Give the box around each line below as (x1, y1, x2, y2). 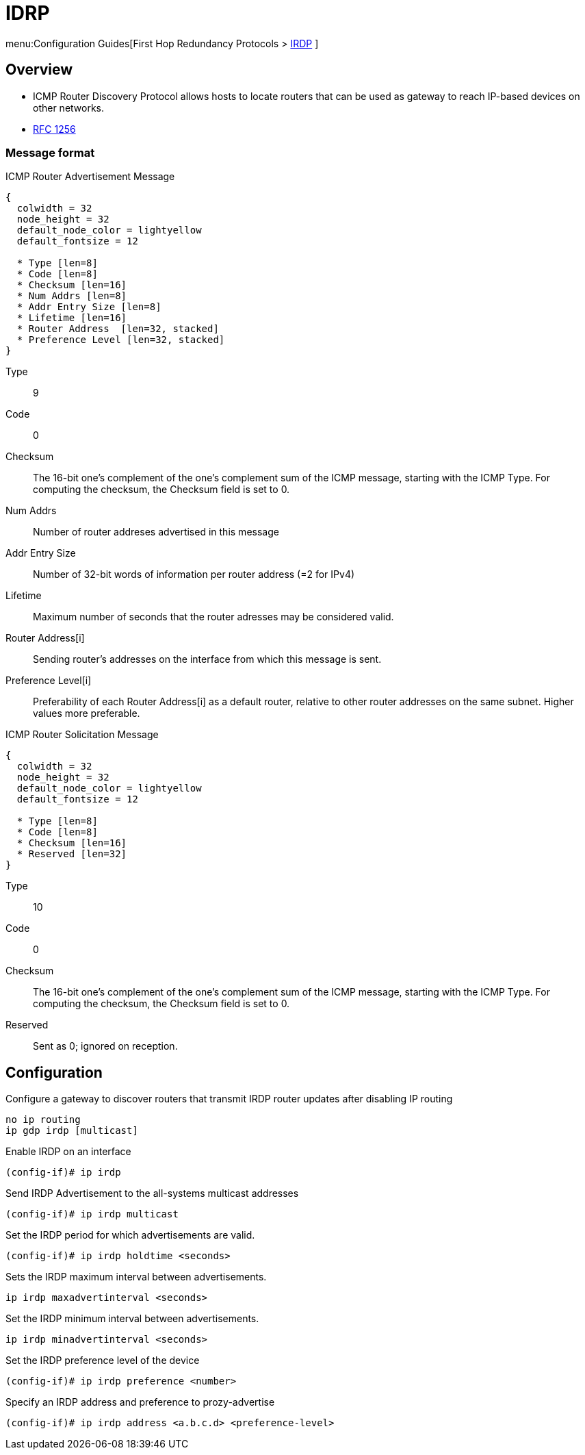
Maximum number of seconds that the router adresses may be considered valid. (33, 611, 394, 623)
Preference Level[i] (5, 674, 92, 687)
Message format (5, 145, 95, 160)
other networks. (33, 101, 105, 114)
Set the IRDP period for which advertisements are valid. (5, 1229, 255, 1241)
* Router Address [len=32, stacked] (16, 323, 219, 335)
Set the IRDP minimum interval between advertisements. (5, 1313, 259, 1325)
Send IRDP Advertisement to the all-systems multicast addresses (5, 1187, 299, 1200)
